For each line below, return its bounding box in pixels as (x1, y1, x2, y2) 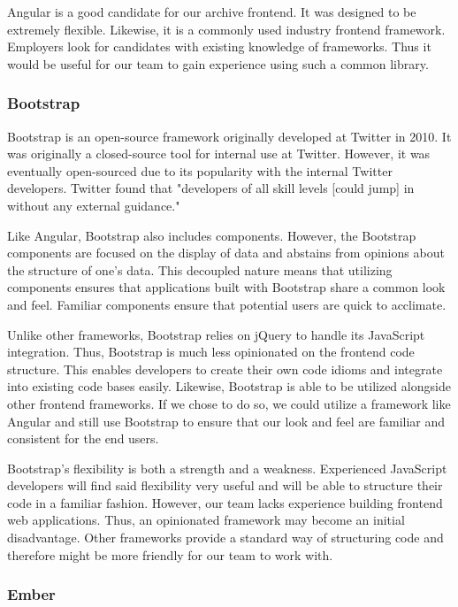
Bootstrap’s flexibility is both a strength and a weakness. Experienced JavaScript (7, 458, 447, 477)
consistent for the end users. (7, 429, 159, 448)
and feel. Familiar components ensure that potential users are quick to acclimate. (7, 295, 447, 313)
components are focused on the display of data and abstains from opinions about (7, 243, 445, 262)
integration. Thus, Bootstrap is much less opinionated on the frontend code (7, 342, 415, 361)
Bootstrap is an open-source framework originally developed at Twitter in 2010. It (7, 127, 452, 145)
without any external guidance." (7, 196, 180, 214)
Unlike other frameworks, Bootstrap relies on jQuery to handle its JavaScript (7, 325, 425, 343)
